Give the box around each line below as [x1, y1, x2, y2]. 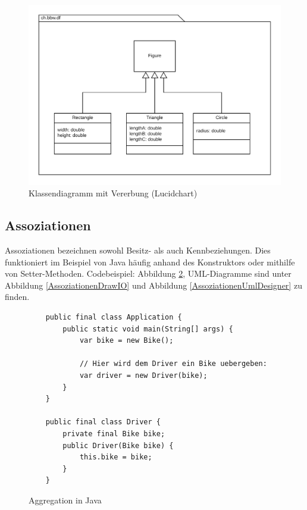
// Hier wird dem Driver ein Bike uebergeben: [79, 359, 267, 368]
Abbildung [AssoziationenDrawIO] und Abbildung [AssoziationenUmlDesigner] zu [5, 279, 302, 291]
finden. [5, 290, 30, 303]
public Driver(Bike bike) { [62, 441, 174, 450]
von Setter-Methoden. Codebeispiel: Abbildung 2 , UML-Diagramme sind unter [5, 267, 292, 280]
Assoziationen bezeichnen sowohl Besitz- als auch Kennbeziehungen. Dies [5, 244, 271, 256]
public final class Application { [45, 313, 182, 322]
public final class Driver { [45, 418, 161, 427]
